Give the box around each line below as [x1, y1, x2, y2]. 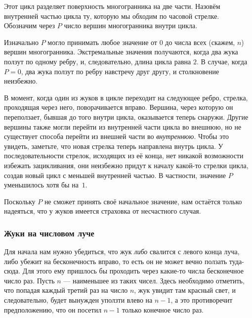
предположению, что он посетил [4, 304, 102, 315]
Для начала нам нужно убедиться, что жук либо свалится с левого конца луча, [4, 246, 240, 257]
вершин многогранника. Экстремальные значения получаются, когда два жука [4, 46, 238, 57]
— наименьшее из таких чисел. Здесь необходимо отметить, [63, 275, 245, 285]
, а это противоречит [170, 295, 233, 305]
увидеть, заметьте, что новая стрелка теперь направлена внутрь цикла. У [4, 140, 223, 151]
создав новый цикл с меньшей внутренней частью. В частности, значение [4, 170, 226, 180]
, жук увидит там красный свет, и [134, 285, 236, 295]
